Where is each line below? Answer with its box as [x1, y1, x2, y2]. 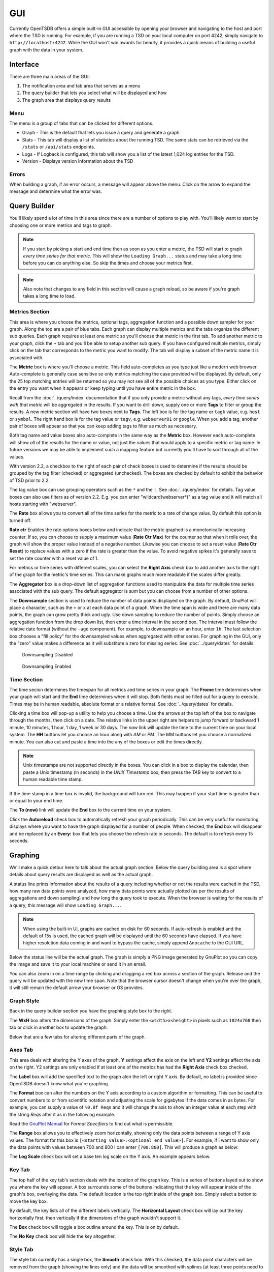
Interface [9, 60, 39, 69]
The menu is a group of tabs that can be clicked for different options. [9, 120, 154, 126]
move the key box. [9, 1198, 48, 1204]
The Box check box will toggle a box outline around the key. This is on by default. [9, 1224, 180, 1230]
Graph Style [9, 997, 40, 1004]
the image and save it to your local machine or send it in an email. [9, 961, 147, 967]
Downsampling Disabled [22, 652, 73, 658]
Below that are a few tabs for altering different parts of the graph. [9, 1033, 146, 1040]
